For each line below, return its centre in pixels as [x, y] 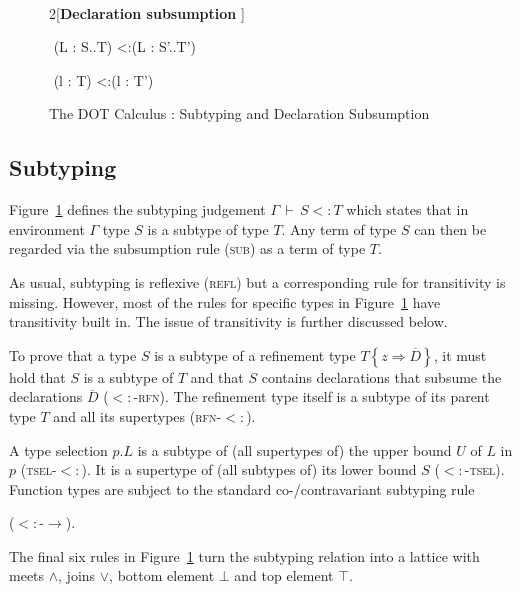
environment [47, 228]
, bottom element [162, 575]
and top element [284, 575]
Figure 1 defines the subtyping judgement [137, 209]
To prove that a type [73, 354]
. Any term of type [339, 228]
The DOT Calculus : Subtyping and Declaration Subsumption [239, 113]
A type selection [58, 449]
